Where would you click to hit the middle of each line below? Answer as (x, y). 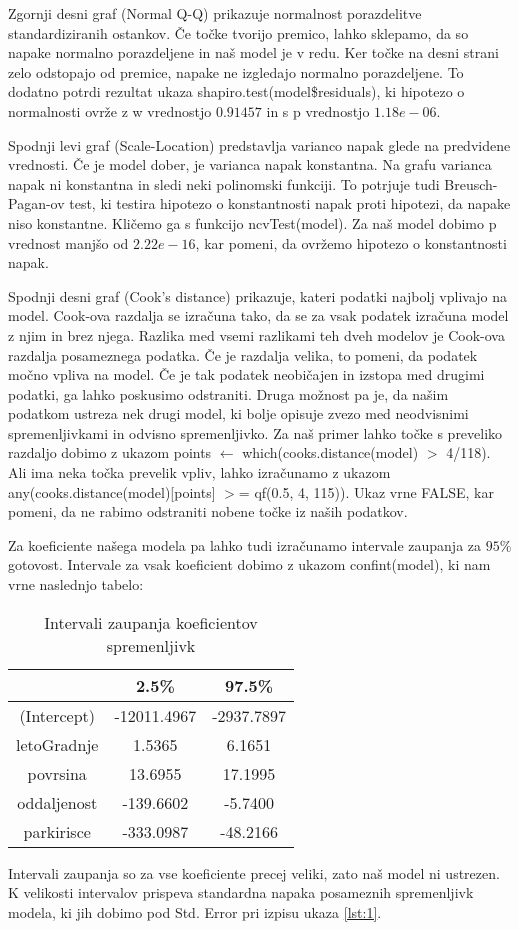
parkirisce (57, 831)
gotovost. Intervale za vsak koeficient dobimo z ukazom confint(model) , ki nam (249, 564)
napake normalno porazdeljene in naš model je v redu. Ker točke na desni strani (253, 52)
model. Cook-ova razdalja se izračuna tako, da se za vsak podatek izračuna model (258, 315)
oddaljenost (57, 802)
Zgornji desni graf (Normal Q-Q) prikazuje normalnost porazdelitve (215, 13)
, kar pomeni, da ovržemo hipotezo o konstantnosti (351, 242)
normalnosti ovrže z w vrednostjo (110, 110)
